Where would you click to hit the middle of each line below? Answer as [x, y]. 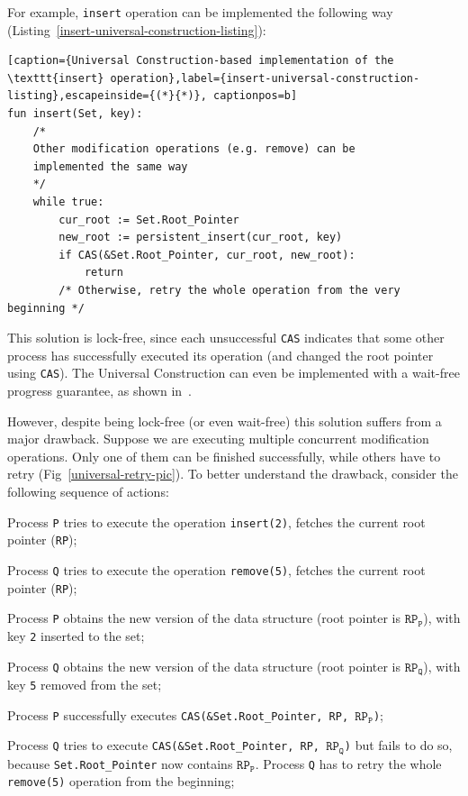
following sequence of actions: [88, 492]
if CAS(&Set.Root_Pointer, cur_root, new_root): [207, 255]
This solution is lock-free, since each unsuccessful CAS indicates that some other [226, 338]
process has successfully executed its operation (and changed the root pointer [220, 355]
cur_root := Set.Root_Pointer [149, 220]
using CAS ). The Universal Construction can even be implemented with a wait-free [234, 373]
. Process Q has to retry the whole [348, 763]
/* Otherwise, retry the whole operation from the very [229, 290]
